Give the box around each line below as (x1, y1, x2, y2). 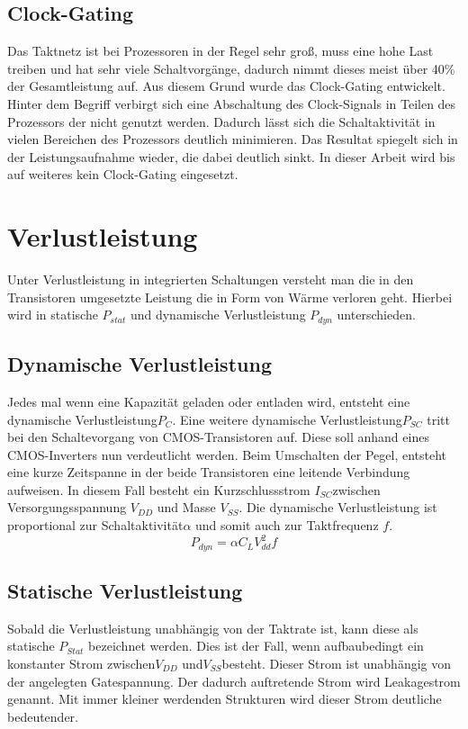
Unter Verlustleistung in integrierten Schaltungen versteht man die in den (7, 270, 414, 289)
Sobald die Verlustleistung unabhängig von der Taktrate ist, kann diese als (7, 618, 418, 637)
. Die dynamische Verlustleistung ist (238, 498, 437, 517)
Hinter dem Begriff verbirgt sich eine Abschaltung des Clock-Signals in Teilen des (7, 94, 456, 112)
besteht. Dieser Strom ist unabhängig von (221, 654, 452, 673)
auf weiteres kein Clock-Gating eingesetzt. (7, 165, 238, 184)
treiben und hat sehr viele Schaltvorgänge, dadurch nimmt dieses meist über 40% (7, 58, 455, 77)
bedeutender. (7, 706, 79, 725)
